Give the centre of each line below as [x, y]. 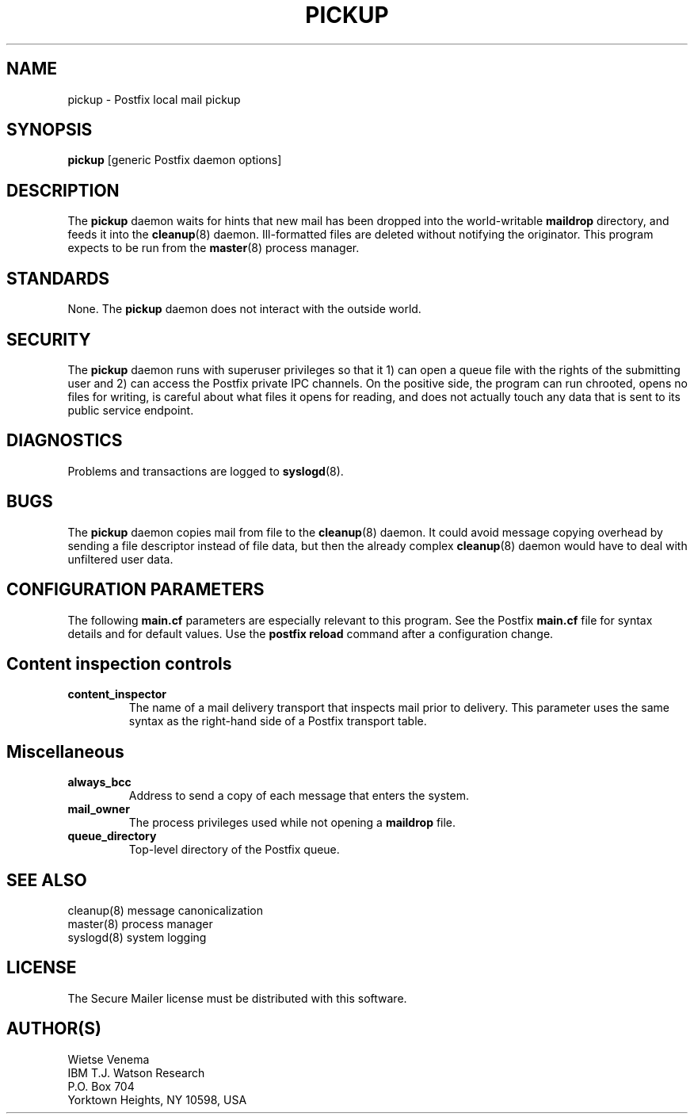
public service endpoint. [131, 410]
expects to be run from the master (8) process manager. [214, 248]
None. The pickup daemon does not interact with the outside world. [244, 309]
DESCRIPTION [63, 190]
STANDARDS [58, 278]
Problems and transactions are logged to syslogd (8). [206, 471]
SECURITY [49, 339]
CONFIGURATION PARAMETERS [135, 590]
